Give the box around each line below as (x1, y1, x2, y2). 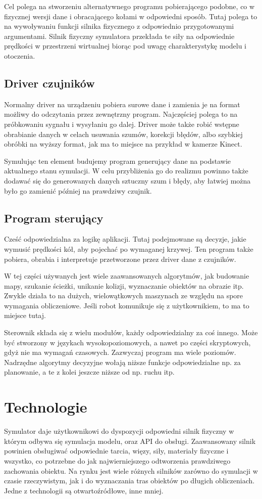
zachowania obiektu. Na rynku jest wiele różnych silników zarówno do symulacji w (4, 465, 258, 476)
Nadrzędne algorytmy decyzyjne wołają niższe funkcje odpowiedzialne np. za (4, 356, 241, 367)
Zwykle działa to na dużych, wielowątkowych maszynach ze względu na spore (4, 290, 243, 301)
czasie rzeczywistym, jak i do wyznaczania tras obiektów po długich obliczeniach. (4, 475, 255, 486)
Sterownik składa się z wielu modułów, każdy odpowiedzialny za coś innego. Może (4, 327, 258, 338)
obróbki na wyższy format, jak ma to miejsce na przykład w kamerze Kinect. (4, 139, 242, 149)
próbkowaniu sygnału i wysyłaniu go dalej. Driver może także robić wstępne (4, 118, 239, 129)
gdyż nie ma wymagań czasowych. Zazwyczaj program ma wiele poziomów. (4, 347, 236, 357)
